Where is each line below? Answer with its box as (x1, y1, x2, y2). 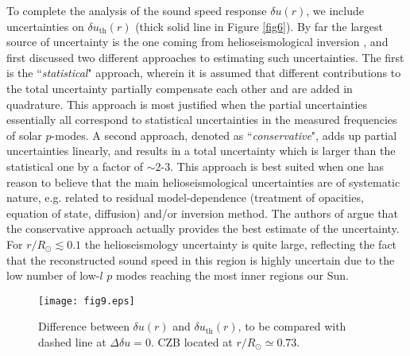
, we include (306, 2, 364, 18)
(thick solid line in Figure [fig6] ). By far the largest (135, 17, 383, 34)
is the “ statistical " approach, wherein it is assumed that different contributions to (6, 64, 401, 81)
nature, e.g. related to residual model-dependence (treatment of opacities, (6, 189, 364, 206)
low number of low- (6, 267, 100, 284)
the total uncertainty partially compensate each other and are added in (6, 79, 353, 96)
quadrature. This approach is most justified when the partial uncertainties (6, 95, 368, 112)
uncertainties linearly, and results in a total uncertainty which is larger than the (6, 142, 396, 159)
